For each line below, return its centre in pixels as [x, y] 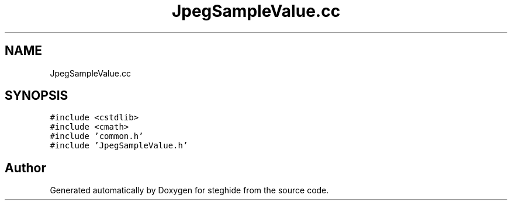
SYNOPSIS [37, 96]
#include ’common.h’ [97, 136]
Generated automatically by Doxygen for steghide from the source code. [189, 190]
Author [25, 168]
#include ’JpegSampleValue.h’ [119, 146]
